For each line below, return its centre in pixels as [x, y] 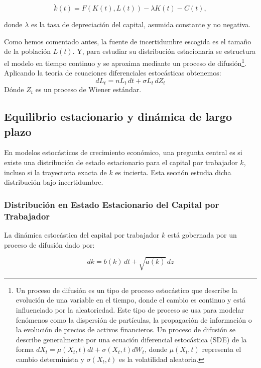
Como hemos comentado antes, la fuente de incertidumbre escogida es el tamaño [128, 41]
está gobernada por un [202, 235]
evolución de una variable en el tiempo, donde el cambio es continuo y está [131, 300]
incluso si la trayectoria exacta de [55, 172]
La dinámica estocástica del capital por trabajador [82, 235]
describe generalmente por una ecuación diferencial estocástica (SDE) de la [131, 339]
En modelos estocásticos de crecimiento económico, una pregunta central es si [123, 152]
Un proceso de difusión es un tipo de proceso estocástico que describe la [126, 290]
